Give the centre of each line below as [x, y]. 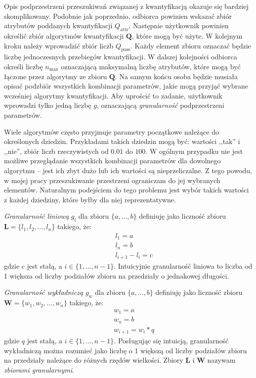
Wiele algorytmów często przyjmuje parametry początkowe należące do [111, 131]
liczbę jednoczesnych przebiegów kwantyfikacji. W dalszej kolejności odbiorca [121, 57]
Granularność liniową [37, 216]
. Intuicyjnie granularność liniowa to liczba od [183, 266]
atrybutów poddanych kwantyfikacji [58, 25]
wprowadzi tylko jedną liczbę [48, 105]
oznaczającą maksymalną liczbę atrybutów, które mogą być [151, 66]
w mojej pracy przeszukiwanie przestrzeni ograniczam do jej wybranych [112, 180]
